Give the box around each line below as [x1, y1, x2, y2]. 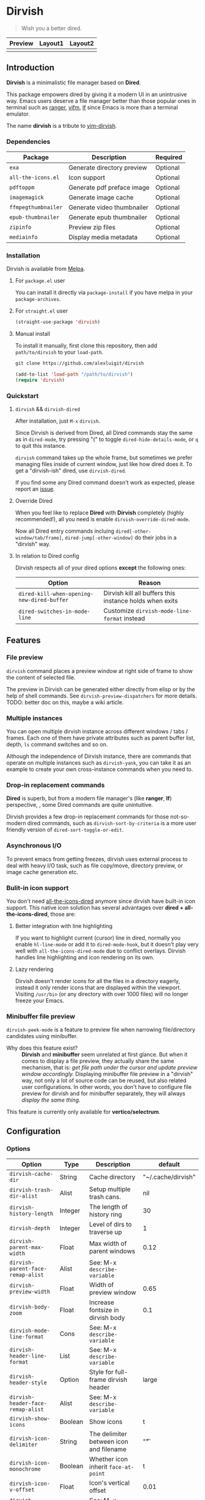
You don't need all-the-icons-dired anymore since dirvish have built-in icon [6, 897, 196, 905]
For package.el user [15, 277, 65, 284]
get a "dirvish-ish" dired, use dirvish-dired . [15, 467, 127, 475]
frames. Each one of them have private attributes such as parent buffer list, [6, 734, 195, 741]
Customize [103, 607, 134, 615]
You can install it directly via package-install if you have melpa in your [15, 289, 193, 296]
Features [6, 635, 41, 645]
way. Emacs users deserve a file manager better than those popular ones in [6, 97, 196, 105]
